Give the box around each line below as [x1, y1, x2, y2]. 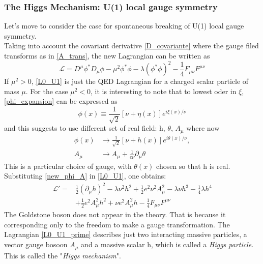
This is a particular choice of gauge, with [4, 160, 132, 171]
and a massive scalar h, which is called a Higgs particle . [81, 239, 254, 250]
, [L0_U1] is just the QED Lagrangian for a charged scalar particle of [31, 76, 249, 86]
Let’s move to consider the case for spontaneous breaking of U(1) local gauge [4, 20, 244, 31]
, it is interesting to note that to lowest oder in [91, 85, 237, 96]
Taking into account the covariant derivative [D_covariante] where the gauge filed [4, 40, 259, 51]
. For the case [25, 85, 68, 96]
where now [186, 123, 220, 133]
